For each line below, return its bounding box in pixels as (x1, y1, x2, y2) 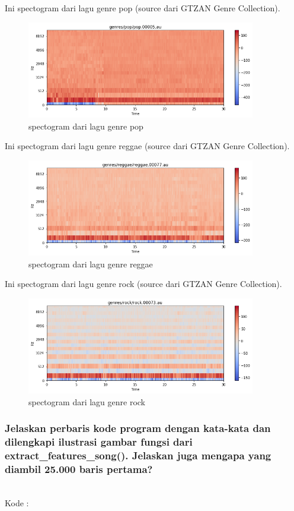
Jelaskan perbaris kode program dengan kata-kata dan (5, 421, 271, 436)
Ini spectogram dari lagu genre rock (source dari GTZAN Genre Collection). (5, 277, 282, 290)
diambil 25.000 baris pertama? (5, 462, 153, 477)
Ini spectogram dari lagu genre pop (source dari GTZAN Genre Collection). (5, 2, 280, 14)
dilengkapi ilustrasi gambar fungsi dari (5, 434, 193, 449)
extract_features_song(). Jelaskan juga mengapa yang (5, 448, 271, 463)
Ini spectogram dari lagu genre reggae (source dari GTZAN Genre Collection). (5, 140, 290, 152)
